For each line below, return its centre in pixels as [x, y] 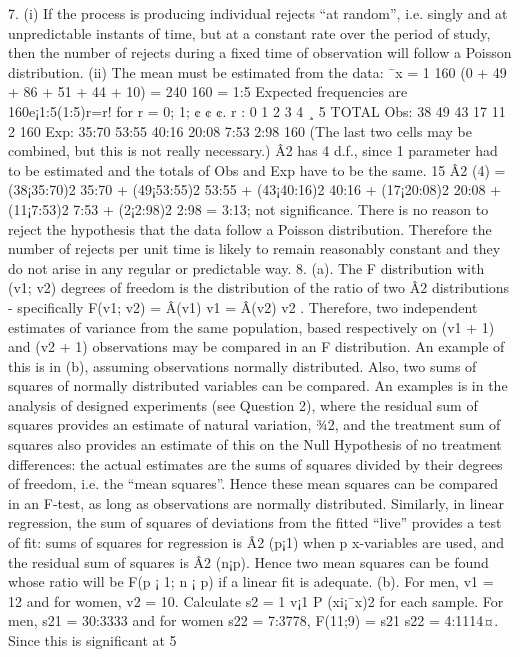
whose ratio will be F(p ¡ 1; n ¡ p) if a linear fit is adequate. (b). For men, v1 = [251, 581]
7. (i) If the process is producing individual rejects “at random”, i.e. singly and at [258, 13]
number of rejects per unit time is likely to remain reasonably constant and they [254, 248]
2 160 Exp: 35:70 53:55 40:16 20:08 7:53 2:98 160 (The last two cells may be [240, 130]
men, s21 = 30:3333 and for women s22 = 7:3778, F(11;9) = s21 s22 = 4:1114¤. [253, 620]
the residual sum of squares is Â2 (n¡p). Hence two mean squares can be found [248, 561]
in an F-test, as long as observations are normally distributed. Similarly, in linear [256, 502]
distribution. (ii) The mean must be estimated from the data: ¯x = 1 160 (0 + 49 [257, 71]
